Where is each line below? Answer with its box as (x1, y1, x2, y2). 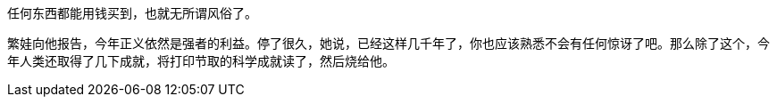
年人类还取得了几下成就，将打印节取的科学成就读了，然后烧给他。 (7, 53, 395, 68)
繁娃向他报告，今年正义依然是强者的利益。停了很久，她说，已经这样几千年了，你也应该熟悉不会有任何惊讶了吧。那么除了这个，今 (7, 36, 770, 51)
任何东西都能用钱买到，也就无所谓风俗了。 (7, 5, 257, 20)
